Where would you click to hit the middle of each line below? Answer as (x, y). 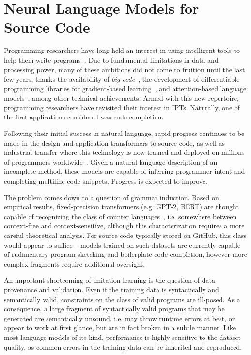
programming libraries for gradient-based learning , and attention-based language (125, 88)
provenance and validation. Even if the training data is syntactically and (111, 289)
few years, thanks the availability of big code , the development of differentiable (122, 79)
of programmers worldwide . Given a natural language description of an (111, 161)
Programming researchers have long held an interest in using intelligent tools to (122, 50)
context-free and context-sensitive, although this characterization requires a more (124, 226)
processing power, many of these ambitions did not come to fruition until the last (125, 69)
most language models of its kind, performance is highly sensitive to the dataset (123, 337)
